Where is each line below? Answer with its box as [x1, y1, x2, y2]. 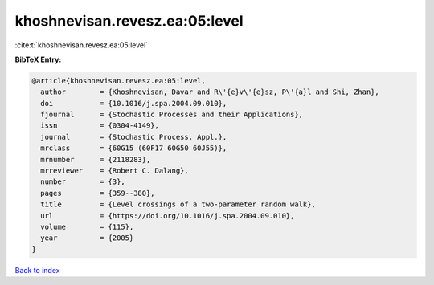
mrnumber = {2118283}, [40, 155, 151, 164]
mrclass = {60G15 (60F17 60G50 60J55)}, [40, 144, 227, 153]
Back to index [14, 265, 60, 275]
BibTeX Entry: [14, 55, 62, 64]
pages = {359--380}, [40, 189, 156, 197]
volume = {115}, [40, 222, 134, 231]
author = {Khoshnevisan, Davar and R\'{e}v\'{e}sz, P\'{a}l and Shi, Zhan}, [40, 88, 379, 96]
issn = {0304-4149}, [40, 121, 160, 130]
